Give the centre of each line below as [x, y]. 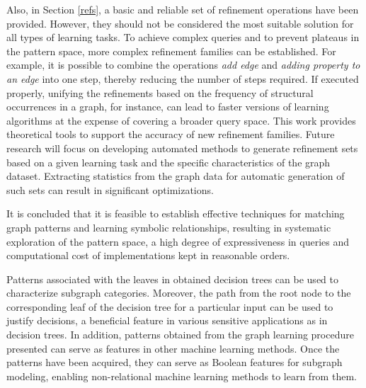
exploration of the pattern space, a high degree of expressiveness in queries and [178, 241]
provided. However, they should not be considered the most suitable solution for [180, 23]
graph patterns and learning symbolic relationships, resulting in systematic [169, 227]
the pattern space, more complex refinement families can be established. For [171, 51]
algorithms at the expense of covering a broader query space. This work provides [181, 120]
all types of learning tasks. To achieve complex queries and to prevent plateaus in [183, 37]
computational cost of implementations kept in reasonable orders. [148, 255]
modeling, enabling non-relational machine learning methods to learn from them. [182, 376]
